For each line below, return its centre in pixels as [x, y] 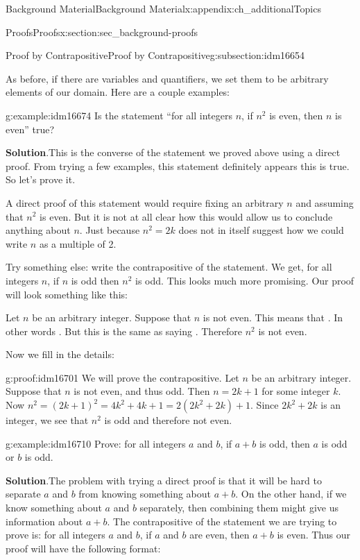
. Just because [110, 230]
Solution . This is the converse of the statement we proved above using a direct [173, 152]
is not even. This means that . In [273, 317]
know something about [54, 508]
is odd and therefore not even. [168, 420]
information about [44, 521]
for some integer [296, 391]
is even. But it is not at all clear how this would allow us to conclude [186, 216]
